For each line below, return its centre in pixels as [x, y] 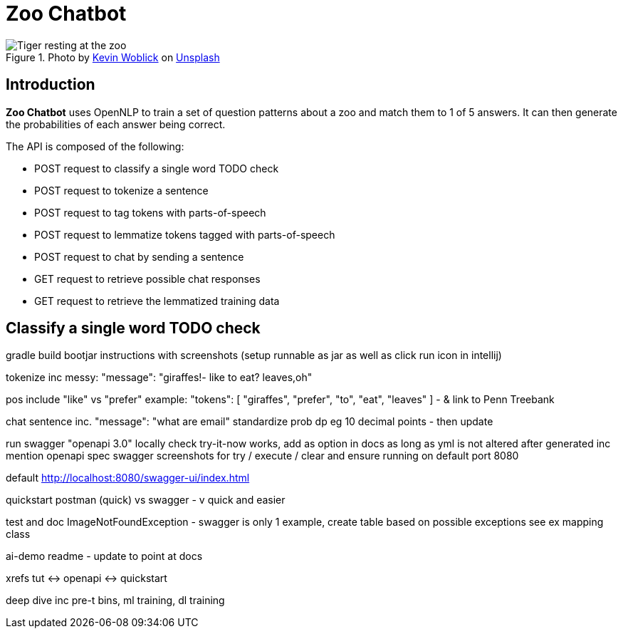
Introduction [51, 85]
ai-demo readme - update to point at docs [104, 556]
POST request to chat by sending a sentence [139, 256]
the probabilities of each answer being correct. [116, 124]
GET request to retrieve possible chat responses [147, 279]
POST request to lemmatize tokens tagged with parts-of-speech [185, 234]
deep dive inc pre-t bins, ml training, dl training [115, 601]
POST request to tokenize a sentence [121, 190]
